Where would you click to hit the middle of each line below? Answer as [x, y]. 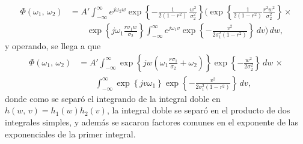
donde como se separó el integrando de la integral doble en [113, 98]
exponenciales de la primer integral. [70, 133]
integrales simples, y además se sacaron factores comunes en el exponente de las [151, 121]
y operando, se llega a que [53, 46]
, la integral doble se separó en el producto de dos [198, 110]
